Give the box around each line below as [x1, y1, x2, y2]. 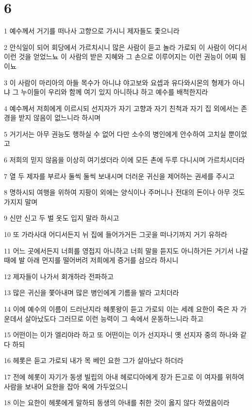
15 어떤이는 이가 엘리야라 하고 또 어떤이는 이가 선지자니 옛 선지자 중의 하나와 [4, 330, 238, 340]
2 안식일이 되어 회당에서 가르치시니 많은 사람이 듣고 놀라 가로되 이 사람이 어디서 [4, 42, 247, 52]
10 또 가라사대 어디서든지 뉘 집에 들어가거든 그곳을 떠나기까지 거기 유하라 [4, 229, 227, 239]
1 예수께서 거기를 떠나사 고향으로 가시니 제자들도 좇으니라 [4, 26, 180, 36]
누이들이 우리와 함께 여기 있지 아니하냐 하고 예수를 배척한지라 [21, 87, 208, 97]
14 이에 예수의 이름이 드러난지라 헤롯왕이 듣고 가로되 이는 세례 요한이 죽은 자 [4, 304, 238, 314]
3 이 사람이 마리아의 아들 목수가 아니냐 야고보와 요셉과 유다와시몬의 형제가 [4, 77, 230, 87]
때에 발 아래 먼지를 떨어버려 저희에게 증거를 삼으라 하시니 [4, 255, 179, 265]
